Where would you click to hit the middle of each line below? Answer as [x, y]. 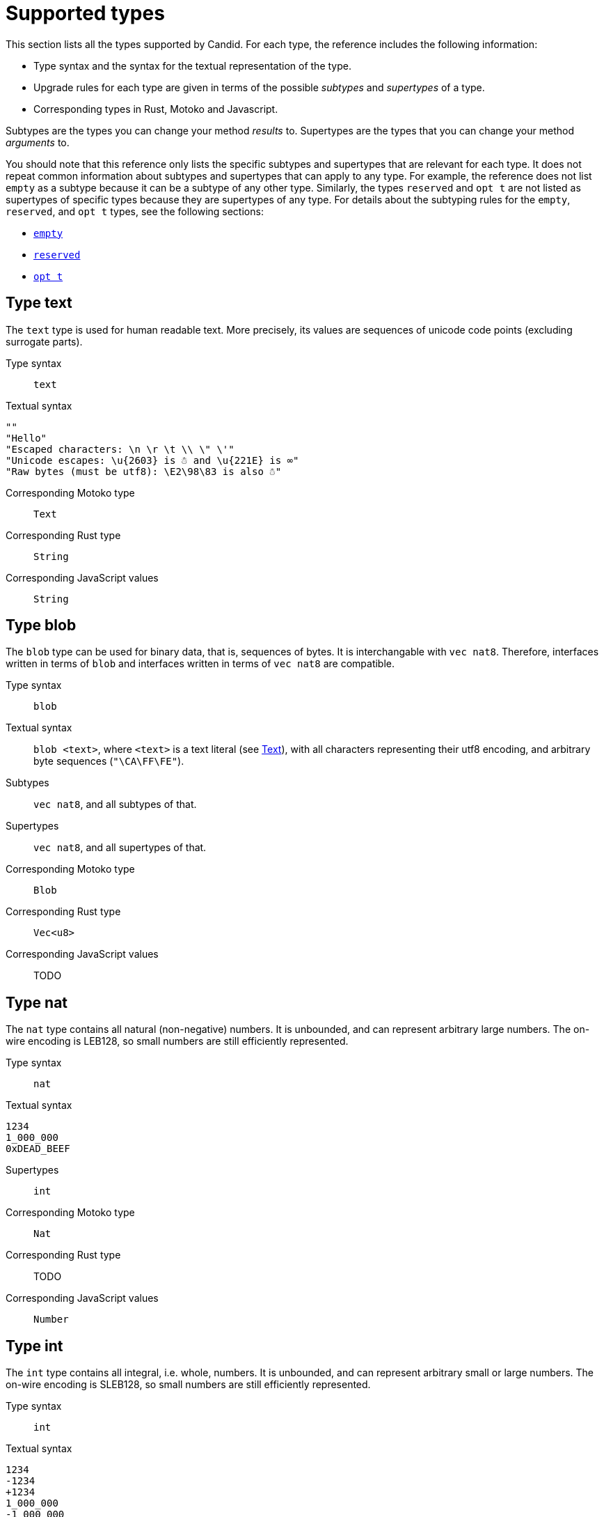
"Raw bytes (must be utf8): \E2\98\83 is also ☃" [144, 471]
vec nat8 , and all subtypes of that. [115, 804]
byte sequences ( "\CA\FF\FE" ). [109, 761]
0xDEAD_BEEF [38, 1149]
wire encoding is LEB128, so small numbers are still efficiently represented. [177, 1041]
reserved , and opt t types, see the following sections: [135, 211]
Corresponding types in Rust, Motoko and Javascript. [156, 109]
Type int [34, 1346]
